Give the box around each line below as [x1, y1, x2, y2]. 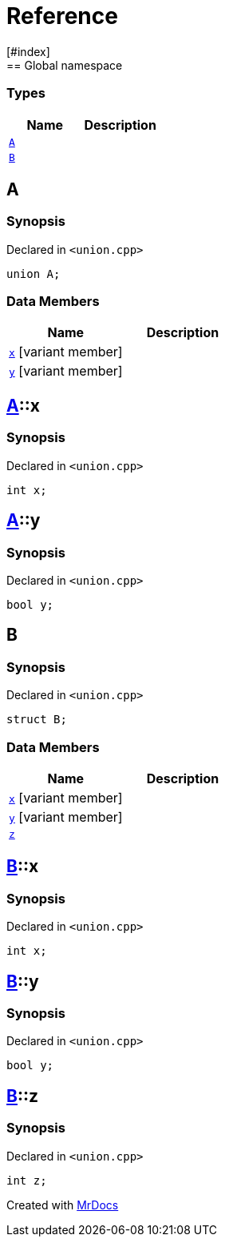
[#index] [6, 44, 50, 58]
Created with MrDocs [6, 1197, 119, 1212]
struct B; [6, 713, 67, 726]
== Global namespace [6, 58, 123, 72]
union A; [6, 267, 61, 280]
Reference [6, 2, 118, 30]
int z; [6, 1173, 47, 1187]
